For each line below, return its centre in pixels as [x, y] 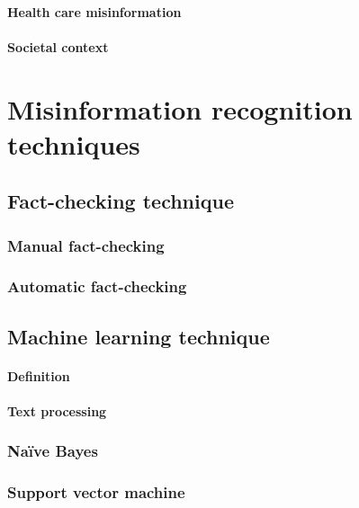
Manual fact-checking [86, 245]
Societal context [58, 46]
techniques [74, 143]
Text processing [57, 410]
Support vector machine [96, 492]
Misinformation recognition [180, 108]
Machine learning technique [139, 336]
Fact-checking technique [121, 201]
